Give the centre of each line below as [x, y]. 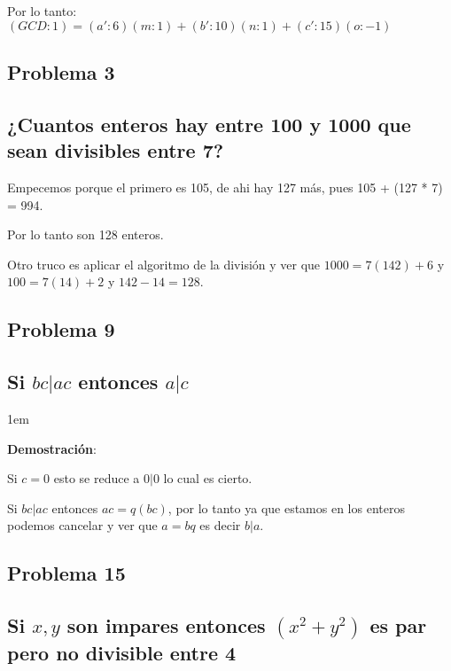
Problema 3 [61, 71]
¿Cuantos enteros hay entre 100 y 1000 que [209, 124]
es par [398, 625]
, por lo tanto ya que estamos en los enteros [286, 507]
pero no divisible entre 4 [122, 652]
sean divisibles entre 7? [116, 150]
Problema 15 [66, 573]
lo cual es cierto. [208, 478]
